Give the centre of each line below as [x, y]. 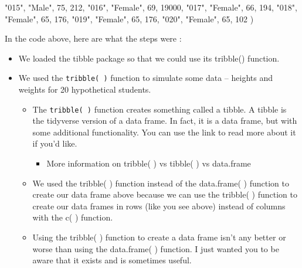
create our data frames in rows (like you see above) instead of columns [159, 206]
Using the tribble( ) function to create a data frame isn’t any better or [159, 237]
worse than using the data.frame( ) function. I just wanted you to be [156, 248]
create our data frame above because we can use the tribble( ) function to [165, 194]
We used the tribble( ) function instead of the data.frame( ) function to [161, 183]
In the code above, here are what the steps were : [93, 38]
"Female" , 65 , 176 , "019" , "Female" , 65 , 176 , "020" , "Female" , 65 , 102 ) [129, 18]
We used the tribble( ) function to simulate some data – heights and [145, 78]
